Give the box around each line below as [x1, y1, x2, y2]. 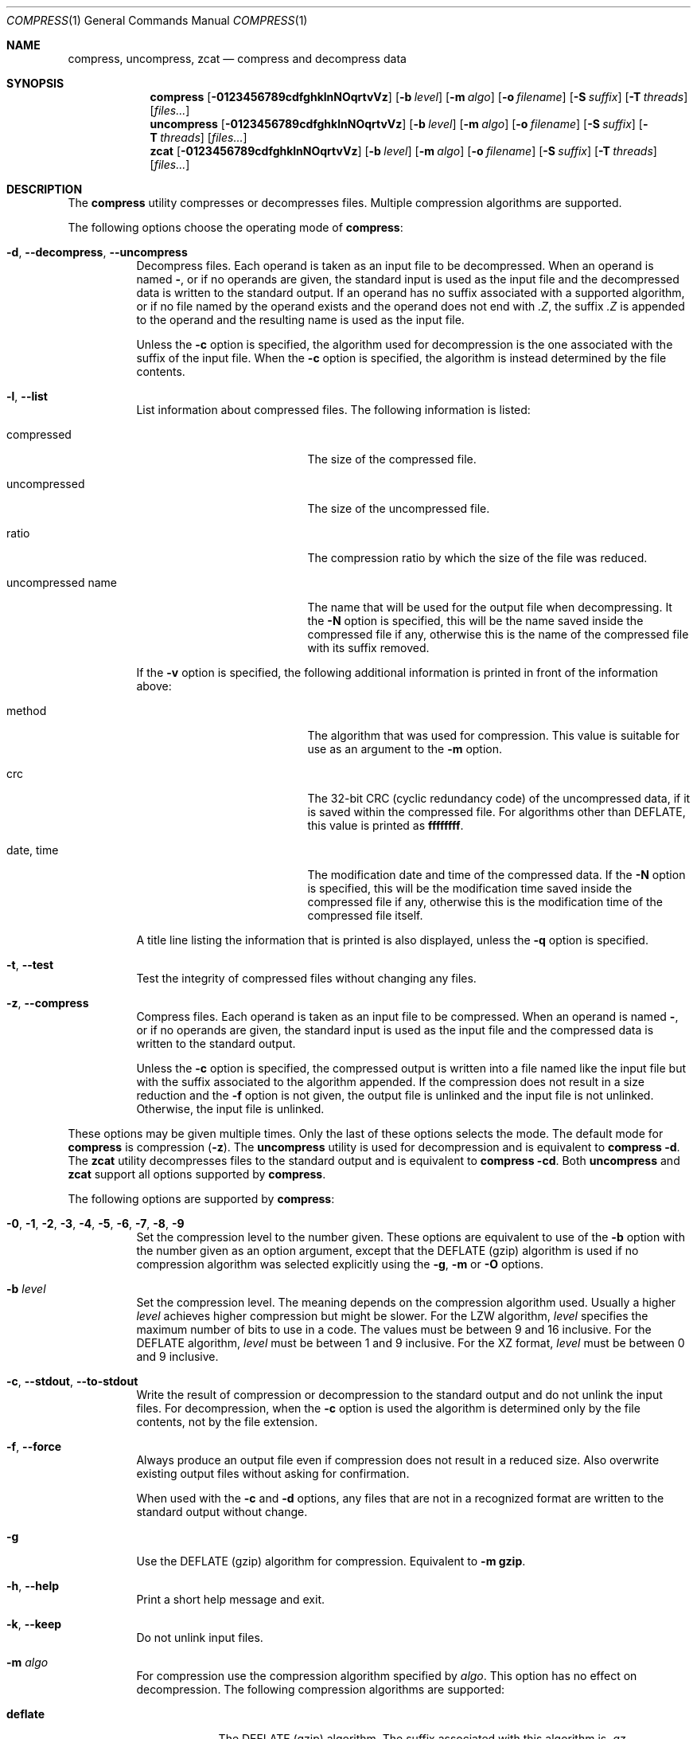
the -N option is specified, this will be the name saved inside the [307, 614, 644, 627]
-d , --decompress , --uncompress [6, 245, 188, 259]
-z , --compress [6, 996, 89, 1010]
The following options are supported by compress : [68, 1192, 335, 1206]
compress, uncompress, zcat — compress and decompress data [68, 52, 407, 65]
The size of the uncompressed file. [307, 502, 490, 515]
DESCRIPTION [6, 182, 83, 196]
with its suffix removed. [307, 641, 430, 655]
